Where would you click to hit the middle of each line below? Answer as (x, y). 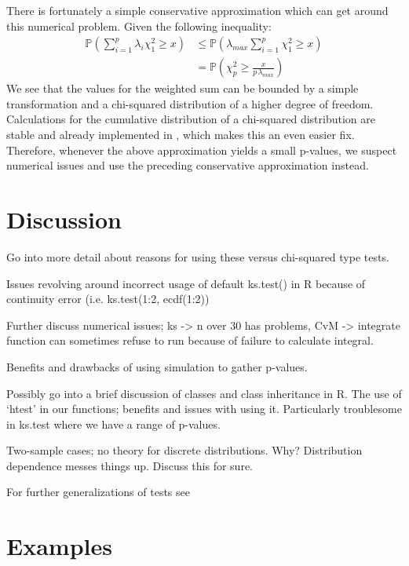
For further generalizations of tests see (98, 492)
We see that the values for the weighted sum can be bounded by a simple (183, 88)
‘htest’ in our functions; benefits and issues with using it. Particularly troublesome (204, 409)
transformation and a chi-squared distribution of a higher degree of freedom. (190, 103)
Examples (59, 546)
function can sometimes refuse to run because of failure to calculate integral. (190, 340)
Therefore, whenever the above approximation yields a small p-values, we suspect (202, 150)
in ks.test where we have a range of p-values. (113, 424)
